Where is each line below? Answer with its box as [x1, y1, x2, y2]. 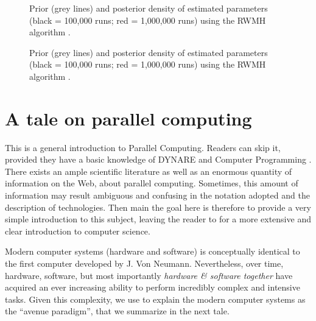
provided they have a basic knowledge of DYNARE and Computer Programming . [5, 153, 312, 166]
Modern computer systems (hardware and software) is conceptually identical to [5, 245, 300, 258]
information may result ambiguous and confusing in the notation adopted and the [5, 189, 310, 202]
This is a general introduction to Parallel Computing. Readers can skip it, [5, 141, 281, 153]
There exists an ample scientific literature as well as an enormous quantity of [5, 164, 292, 177]
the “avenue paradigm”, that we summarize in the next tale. [5, 305, 230, 317]
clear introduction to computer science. [5, 224, 150, 237]
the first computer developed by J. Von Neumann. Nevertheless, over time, [5, 257, 284, 270]
